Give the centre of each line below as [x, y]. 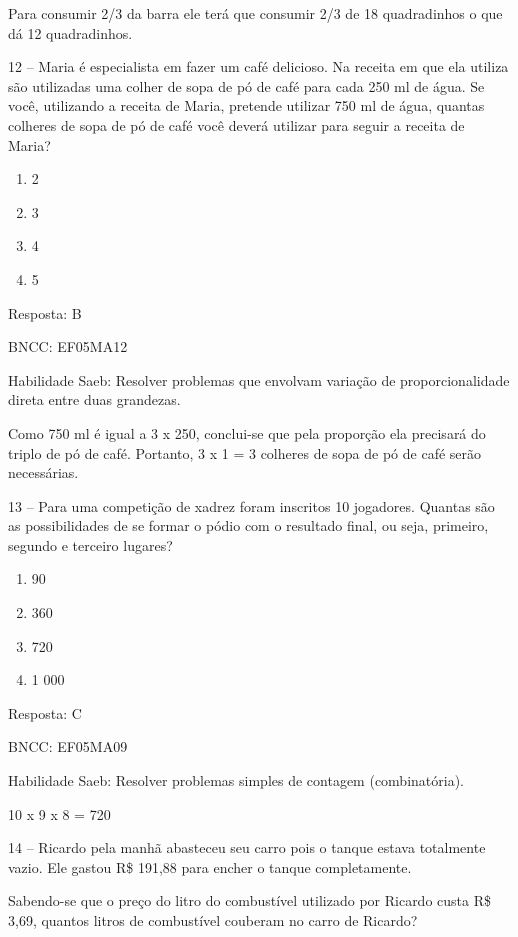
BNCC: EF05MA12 [68, 346]
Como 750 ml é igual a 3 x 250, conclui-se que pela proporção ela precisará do [247, 432]
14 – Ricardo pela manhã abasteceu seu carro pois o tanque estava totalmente [247, 847]
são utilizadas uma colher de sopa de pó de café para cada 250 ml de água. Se [246, 85]
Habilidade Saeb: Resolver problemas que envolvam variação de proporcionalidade [259, 379]
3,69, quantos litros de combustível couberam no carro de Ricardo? [213, 920]
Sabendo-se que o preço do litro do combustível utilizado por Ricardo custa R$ [249, 900]
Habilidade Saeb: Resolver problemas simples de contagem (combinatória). [236, 780]
